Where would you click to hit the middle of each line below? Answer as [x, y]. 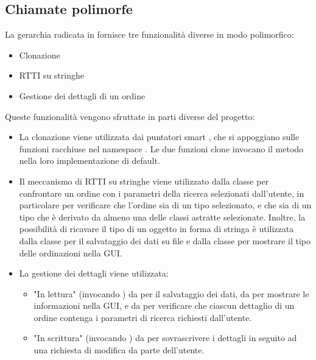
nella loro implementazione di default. [90, 161]
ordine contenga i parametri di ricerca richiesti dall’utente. [143, 317]
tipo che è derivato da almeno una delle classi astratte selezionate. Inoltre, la [162, 217]
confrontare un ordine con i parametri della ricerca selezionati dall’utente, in [162, 193]
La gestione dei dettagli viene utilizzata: [94, 273]
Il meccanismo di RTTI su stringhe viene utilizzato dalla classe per [144, 181]
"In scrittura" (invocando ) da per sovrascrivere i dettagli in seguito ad [165, 338]
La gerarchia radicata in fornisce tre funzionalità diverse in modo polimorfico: [149, 34]
